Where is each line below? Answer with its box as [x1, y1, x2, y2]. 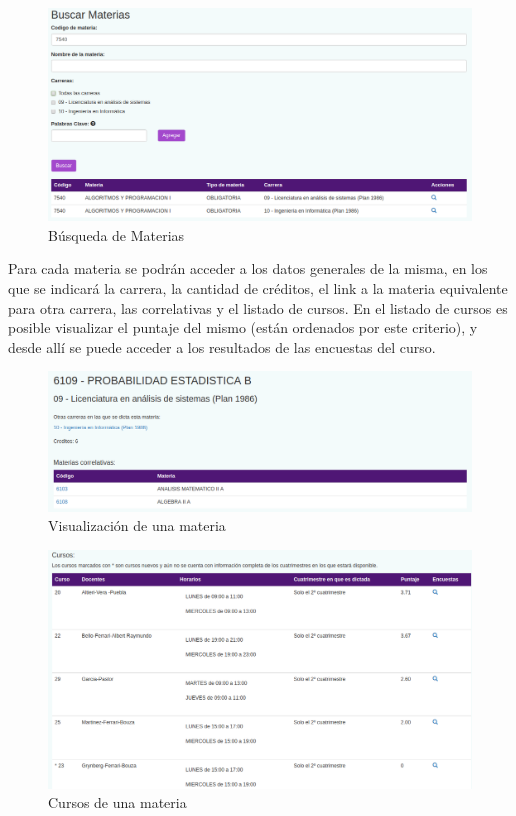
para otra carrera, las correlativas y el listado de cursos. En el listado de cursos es [8, 297, 508, 318]
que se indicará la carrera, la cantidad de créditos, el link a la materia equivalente [8, 278, 508, 299]
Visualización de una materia [48, 515, 226, 536]
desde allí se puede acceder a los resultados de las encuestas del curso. [8, 336, 436, 357]
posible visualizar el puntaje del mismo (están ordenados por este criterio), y [8, 317, 478, 338]
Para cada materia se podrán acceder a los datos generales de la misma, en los [8, 258, 488, 279]
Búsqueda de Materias [48, 224, 185, 245]
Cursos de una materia [48, 792, 187, 813]
